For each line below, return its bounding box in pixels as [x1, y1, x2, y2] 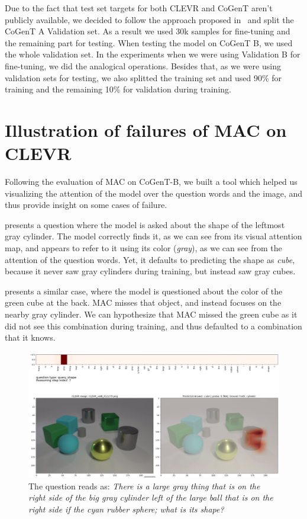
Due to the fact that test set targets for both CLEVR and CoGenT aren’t [5, 2, 273, 14]
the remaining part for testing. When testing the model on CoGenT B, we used [5, 36, 293, 49]
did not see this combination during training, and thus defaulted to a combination [5, 319, 302, 332]
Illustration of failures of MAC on [5, 117, 287, 142]
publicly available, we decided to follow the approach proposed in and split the [5, 13, 294, 25]
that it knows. [5, 331, 56, 344]
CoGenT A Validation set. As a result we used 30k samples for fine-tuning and [5, 25, 290, 37]
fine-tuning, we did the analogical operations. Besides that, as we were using [5, 59, 281, 72]
